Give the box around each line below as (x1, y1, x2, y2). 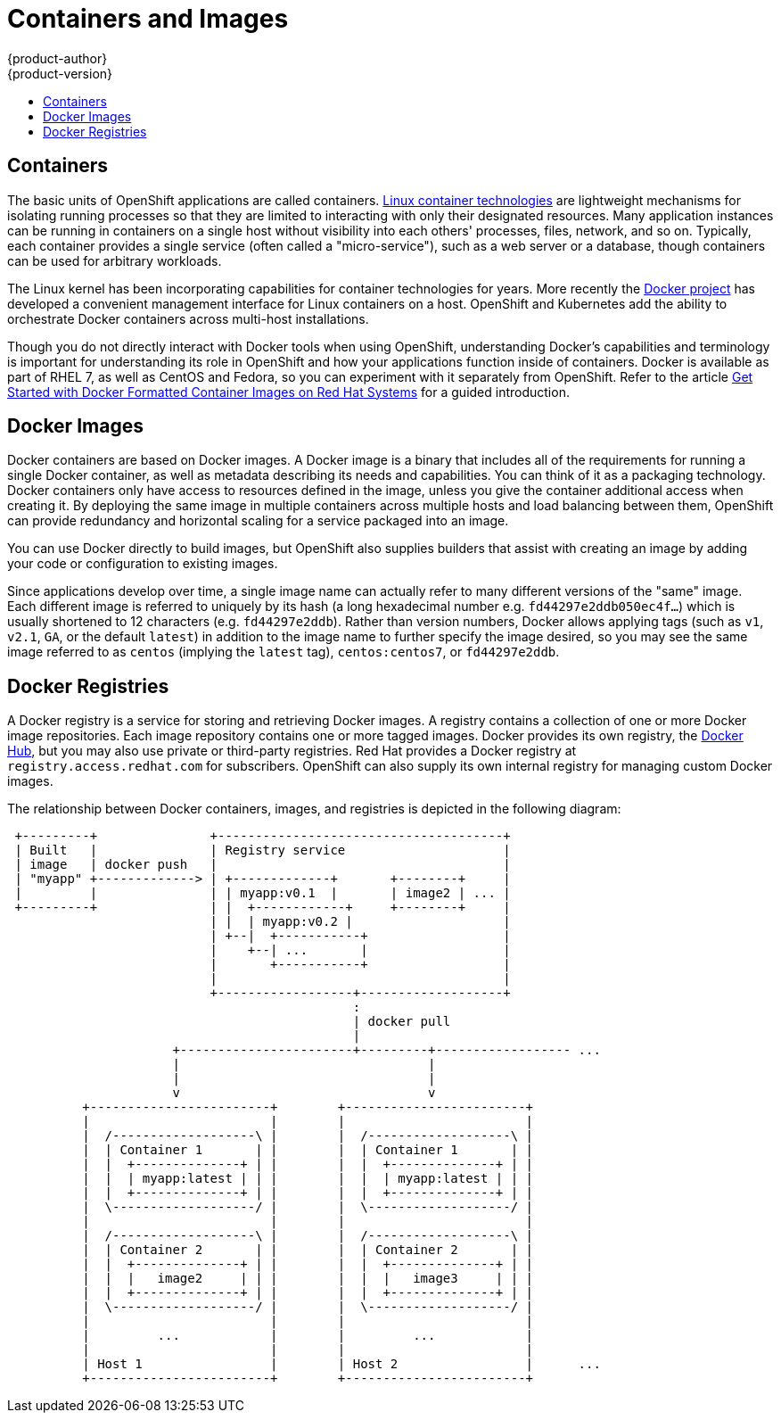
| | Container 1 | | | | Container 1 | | (82, 1143, 534, 1158)
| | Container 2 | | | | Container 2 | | (82, 1242, 534, 1258)
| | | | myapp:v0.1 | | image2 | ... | (14, 886, 511, 901)
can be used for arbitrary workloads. (7, 252, 222, 268)
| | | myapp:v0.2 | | (210, 914, 511, 929)
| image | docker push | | (14, 857, 511, 872)
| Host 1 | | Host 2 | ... (82, 1357, 601, 1372)
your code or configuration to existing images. (7, 556, 278, 572)
